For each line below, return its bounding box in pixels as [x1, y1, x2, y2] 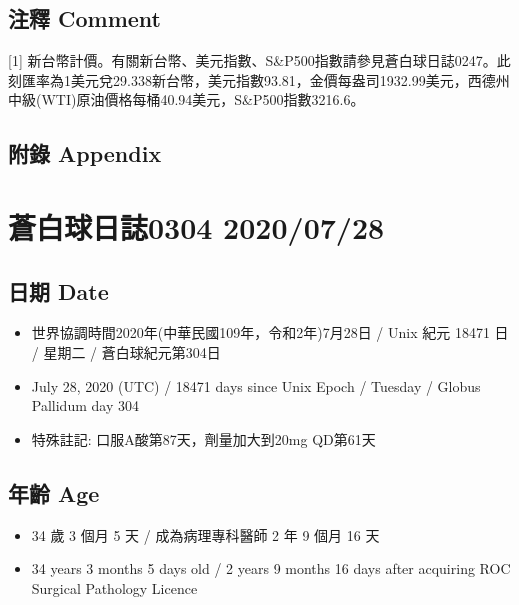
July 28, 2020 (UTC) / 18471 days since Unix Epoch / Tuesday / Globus [31, 375, 481, 396]
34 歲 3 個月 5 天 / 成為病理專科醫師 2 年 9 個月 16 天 [31, 524, 380, 545]
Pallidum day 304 [31, 395, 139, 416]
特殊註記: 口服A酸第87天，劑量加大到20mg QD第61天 [31, 428, 376, 449]
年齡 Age [8, 477, 100, 508]
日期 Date [8, 275, 109, 306]
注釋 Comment [8, 3, 162, 34]
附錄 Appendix [8, 138, 162, 169]
